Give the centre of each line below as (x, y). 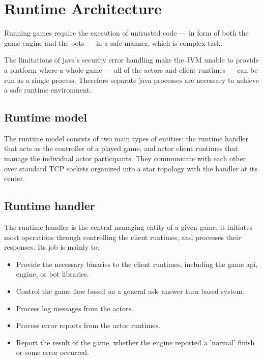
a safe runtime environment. (48, 90)
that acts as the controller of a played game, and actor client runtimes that (121, 148)
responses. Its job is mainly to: (52, 247)
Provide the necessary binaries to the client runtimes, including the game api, (137, 264)
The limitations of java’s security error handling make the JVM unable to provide (131, 60)
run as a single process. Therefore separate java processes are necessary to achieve (132, 80)
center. (14, 178)
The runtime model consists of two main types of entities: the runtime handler (126, 138)
